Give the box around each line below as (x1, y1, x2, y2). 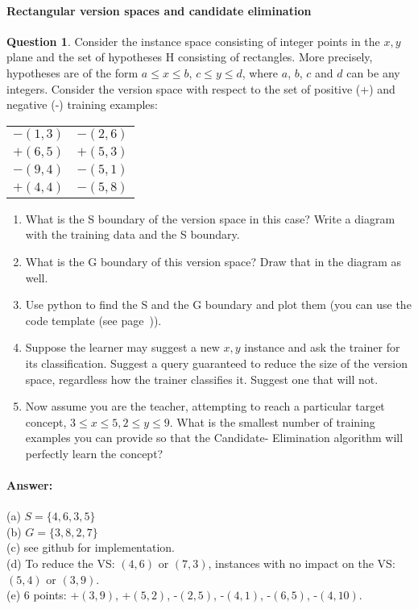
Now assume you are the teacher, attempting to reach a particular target (25, 398, 385, 415)
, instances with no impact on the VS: (208, 555, 395, 572)
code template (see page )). (25, 311, 162, 328)
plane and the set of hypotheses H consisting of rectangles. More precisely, (6, 48, 373, 65)
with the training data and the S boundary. (25, 226, 240, 243)
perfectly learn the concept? (25, 444, 163, 461)
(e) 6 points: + (6, 586, 80, 603)
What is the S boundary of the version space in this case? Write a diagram (25, 210, 395, 227)
